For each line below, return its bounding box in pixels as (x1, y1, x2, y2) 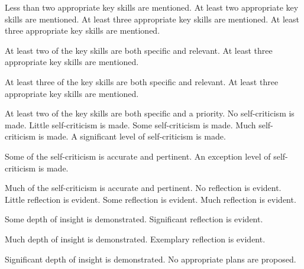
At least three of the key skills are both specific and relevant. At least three (5, 75, 279, 87)
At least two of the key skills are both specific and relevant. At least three (5, 44, 273, 56)
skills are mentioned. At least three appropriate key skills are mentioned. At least (5, 12, 300, 25)
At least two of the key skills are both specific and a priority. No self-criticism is (5, 107, 295, 119)
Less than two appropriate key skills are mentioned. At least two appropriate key (5, 1, 299, 13)
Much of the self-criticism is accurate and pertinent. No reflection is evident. (5, 182, 282, 194)
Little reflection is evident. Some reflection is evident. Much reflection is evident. (5, 193, 296, 205)
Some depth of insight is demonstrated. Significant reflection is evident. (5, 213, 263, 225)
